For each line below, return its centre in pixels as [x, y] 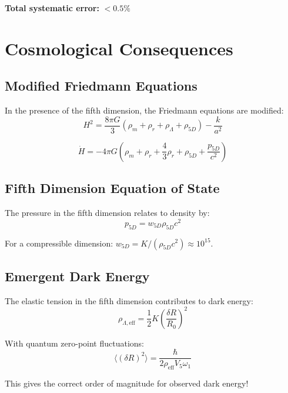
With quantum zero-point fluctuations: [74, 343]
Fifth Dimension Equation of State [112, 188]
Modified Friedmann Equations [101, 86]
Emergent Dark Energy [77, 276]
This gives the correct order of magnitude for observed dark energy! [127, 383]
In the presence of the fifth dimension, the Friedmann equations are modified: [144, 110]
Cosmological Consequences [119, 48]
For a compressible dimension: [59, 243]
